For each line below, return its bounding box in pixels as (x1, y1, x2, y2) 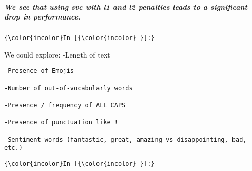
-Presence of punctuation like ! (4, 119, 118, 126)
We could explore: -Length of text (4, 49, 110, 60)
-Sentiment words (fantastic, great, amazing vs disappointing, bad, (4, 136, 247, 143)
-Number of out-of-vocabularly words (4, 84, 133, 92)
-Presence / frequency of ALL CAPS (4, 102, 126, 109)
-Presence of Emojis (4, 67, 74, 75)
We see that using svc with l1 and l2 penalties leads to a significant (4, 1, 247, 12)
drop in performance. (4, 11, 81, 22)
